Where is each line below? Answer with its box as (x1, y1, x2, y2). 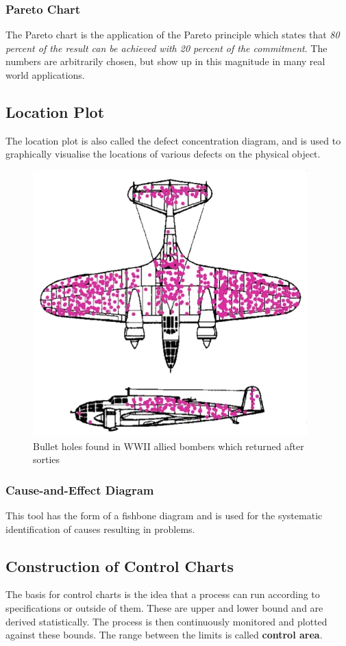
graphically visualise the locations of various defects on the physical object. (5, 147, 321, 161)
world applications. (5, 68, 85, 82)
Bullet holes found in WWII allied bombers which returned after (33, 438, 304, 453)
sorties (33, 452, 60, 467)
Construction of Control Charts (5, 555, 234, 576)
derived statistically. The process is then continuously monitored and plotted (5, 614, 328, 628)
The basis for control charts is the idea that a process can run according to (5, 587, 320, 601)
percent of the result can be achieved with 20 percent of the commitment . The (5, 40, 328, 55)
